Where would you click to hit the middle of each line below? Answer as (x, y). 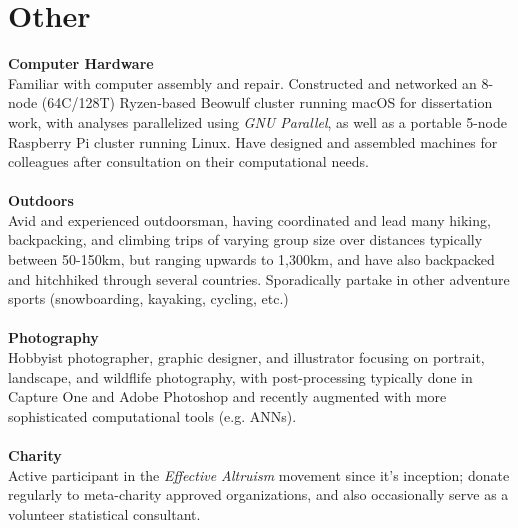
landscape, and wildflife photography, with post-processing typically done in (240, 376)
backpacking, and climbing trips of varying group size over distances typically (245, 239)
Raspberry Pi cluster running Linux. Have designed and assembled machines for (253, 141)
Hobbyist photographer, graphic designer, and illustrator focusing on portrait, (246, 357)
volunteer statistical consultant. (104, 513)
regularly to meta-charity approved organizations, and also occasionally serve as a (258, 494)
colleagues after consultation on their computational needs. (188, 161)
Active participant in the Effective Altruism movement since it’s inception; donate (259, 474)
